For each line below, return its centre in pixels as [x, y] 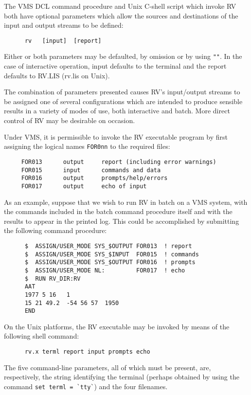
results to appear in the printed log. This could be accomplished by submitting [122, 221]
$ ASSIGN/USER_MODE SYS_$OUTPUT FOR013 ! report [108, 246]
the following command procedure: [55, 230]
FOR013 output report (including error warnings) [119, 162]
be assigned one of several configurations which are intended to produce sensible [123, 101]
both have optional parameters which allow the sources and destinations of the [121, 15]
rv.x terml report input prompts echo [87, 352]
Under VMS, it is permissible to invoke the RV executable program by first [116, 136]
